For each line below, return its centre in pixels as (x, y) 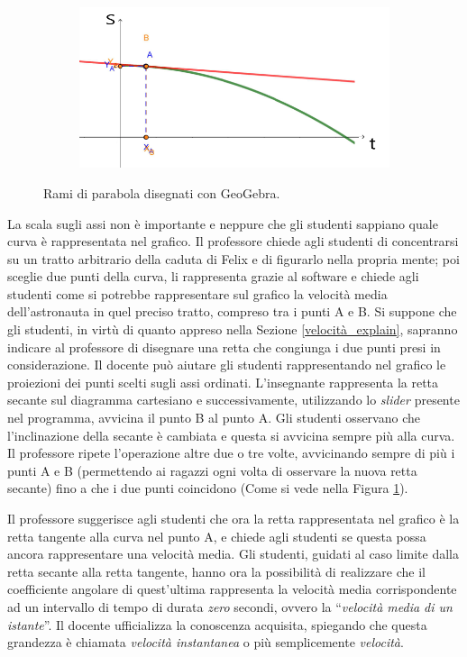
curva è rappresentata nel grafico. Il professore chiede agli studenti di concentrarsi (233, 241)
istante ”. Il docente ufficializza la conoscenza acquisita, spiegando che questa (217, 624)
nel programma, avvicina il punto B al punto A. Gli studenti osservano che (214, 418)
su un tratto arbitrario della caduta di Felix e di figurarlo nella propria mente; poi (233, 258)
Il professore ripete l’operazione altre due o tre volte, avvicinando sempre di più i (231, 453)
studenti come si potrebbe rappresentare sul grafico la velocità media (197, 293)
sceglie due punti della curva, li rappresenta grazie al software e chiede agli (213, 276)
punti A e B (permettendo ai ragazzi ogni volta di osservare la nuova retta (212, 470)
